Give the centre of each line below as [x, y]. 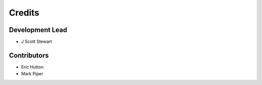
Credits [24, 13]
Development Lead [38, 30]
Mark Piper [32, 74]
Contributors [29, 55]
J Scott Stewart [37, 42]
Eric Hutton [32, 67]
